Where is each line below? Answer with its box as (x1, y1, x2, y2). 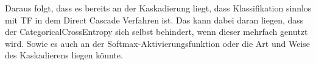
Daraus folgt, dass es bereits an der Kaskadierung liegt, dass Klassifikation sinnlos (5, 2, 312, 14)
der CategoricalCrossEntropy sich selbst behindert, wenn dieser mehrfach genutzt (5, 25, 308, 38)
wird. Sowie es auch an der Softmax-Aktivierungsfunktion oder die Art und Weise (5, 37, 310, 49)
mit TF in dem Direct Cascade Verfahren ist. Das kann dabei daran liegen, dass (5, 13, 304, 26)
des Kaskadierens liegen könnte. (5, 49, 123, 61)
